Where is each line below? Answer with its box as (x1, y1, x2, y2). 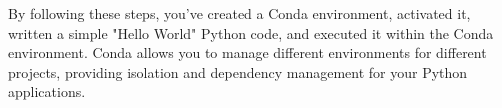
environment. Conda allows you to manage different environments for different (8, 42, 487, 63)
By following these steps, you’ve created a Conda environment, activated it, (8, 3, 471, 23)
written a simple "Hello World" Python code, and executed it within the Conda (8, 22, 494, 43)
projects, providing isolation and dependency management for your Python (8, 61, 468, 82)
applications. (8, 81, 86, 102)
